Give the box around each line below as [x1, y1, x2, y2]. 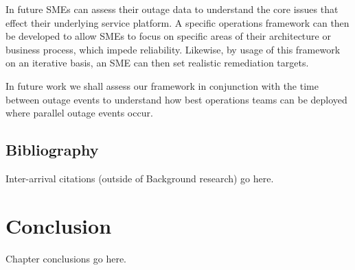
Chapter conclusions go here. [5, 251, 127, 265]
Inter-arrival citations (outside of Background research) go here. [5, 171, 274, 185]
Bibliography [5, 139, 99, 160]
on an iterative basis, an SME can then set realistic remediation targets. [5, 56, 309, 70]
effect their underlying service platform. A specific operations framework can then [5, 15, 350, 29]
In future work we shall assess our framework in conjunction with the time [5, 78, 319, 93]
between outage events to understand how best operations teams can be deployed [5, 92, 347, 106]
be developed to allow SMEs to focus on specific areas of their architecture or [5, 29, 331, 43]
